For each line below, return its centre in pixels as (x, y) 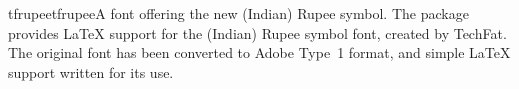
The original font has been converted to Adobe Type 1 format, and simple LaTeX (259, 52)
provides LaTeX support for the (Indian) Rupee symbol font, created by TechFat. (257, 32)
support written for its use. (91, 71)
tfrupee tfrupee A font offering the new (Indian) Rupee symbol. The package (238, 13)
